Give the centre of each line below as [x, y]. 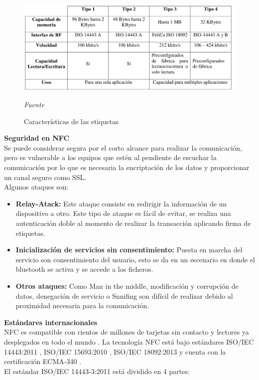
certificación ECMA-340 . [43, 361]
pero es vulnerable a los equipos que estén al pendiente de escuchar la [110, 157]
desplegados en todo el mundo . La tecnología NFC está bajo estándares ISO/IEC [129, 341]
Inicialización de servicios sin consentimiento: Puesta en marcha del [129, 250]
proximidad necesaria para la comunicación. [82, 305]
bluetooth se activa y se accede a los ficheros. [84, 269]
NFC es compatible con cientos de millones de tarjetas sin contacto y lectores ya [127, 332]
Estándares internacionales [51, 322]
